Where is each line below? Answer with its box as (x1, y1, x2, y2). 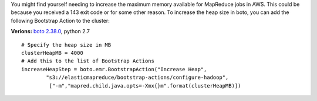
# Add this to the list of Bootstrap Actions (21, 58, 155, 64)
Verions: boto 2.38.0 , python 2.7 (11, 28, 90, 35)
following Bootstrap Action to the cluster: (11, 17, 110, 24)
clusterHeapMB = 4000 (21, 50, 83, 56)
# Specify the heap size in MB (21, 41, 112, 48)
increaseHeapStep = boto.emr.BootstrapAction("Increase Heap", (21, 66, 207, 72)
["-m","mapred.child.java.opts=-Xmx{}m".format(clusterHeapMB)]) (49, 82, 241, 89)
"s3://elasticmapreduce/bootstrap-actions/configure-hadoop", (46, 74, 229, 81)
